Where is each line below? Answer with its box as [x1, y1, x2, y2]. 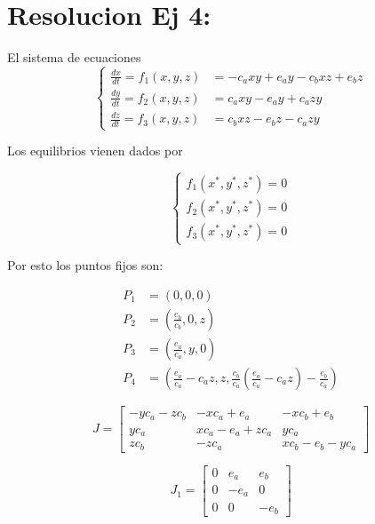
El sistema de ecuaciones [7, 48, 141, 67]
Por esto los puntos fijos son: [7, 256, 164, 274]
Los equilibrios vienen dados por [7, 141, 183, 160]
